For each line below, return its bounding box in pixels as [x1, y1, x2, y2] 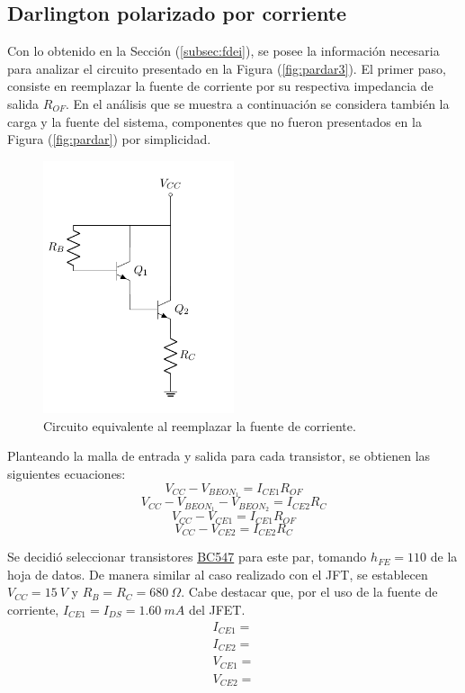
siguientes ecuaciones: [7, 463, 126, 482]
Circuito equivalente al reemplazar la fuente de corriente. [43, 416, 356, 435]
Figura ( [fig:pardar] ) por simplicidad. [7, 130, 211, 148]
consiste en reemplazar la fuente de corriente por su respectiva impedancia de [7, 76, 434, 95]
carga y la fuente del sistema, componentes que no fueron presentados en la [7, 112, 422, 130]
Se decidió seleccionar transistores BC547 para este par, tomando [7, 547, 367, 566]
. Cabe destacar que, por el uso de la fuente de [181, 582, 438, 601]
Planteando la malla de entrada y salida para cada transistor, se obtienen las [7, 446, 431, 465]
